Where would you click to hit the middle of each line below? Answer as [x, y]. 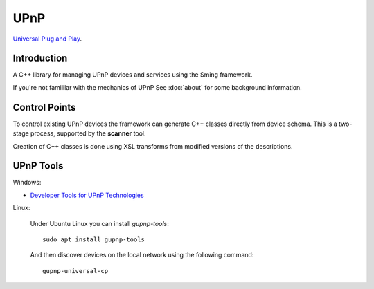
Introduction [40, 58]
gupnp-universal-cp [75, 271]
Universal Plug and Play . [47, 39]
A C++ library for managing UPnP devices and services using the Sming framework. [133, 75]
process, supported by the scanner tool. [88, 133]
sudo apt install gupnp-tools [94, 240]
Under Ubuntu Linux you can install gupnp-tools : [99, 223]
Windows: [27, 183]
